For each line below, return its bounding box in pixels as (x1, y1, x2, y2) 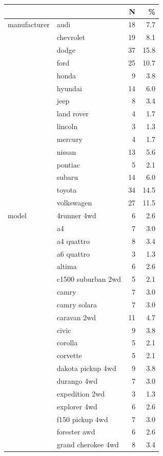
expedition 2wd (56, 388, 105, 399)
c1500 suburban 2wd (56, 274, 121, 284)
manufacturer (8, 19, 50, 30)
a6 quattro (56, 248, 90, 259)
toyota (56, 184, 77, 195)
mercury (56, 133, 83, 144)
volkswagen (56, 197, 92, 208)
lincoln (56, 121, 78, 132)
